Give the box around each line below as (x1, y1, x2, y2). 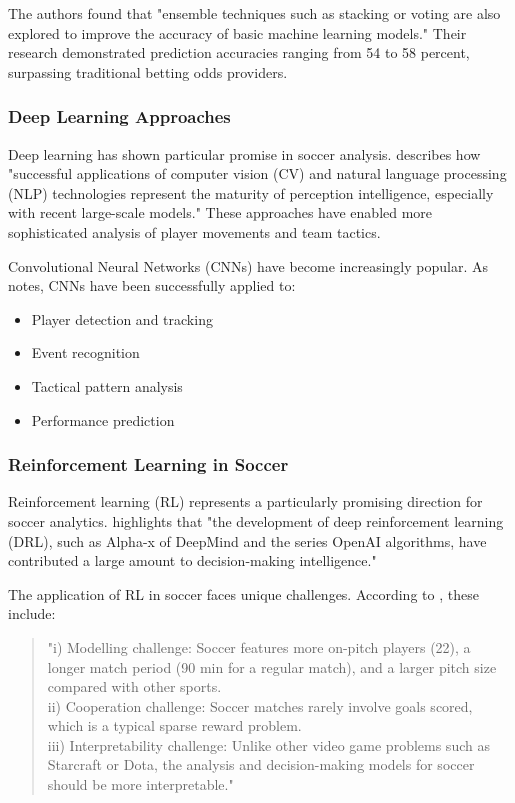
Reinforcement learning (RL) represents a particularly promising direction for (8, 491, 483, 512)
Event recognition (31, 342, 140, 363)
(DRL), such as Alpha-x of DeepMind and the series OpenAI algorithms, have (8, 530, 487, 551)
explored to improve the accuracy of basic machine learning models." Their (8, 22, 467, 43)
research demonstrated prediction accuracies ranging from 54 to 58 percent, (8, 42, 470, 63)
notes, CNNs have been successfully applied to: (8, 275, 296, 296)
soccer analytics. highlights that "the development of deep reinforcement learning (8, 510, 504, 531)
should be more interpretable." (47, 774, 234, 795)
